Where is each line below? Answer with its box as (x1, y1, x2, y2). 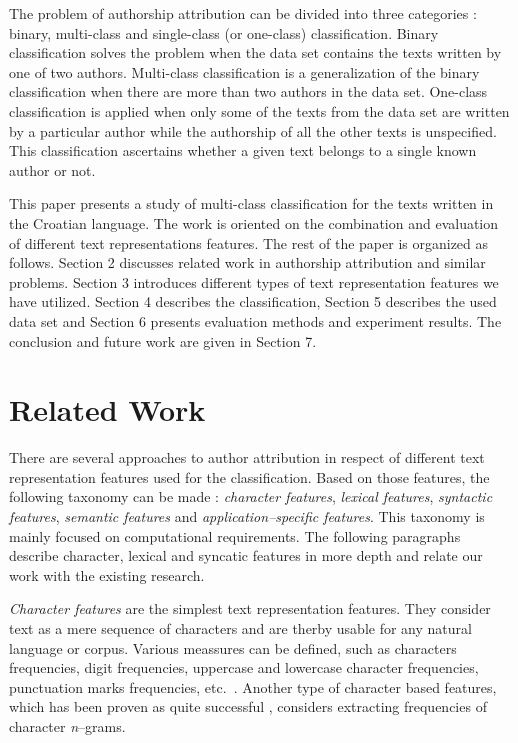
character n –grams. (9, 715, 126, 736)
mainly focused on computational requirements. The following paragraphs (9, 525, 461, 546)
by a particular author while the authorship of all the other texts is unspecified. (9, 120, 497, 141)
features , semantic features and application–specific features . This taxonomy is (9, 506, 485, 526)
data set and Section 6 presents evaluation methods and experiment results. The (9, 310, 502, 331)
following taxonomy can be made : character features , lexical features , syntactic (9, 486, 493, 507)
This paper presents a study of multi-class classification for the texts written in (9, 193, 494, 214)
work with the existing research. (9, 564, 205, 585)
